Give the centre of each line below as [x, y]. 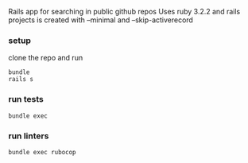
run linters [29, 136]
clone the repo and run [46, 58]
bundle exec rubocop [43, 152]
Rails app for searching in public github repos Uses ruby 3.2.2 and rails [124, 12]
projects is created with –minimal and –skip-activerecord [101, 20]
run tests [26, 99]
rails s [21, 80]
